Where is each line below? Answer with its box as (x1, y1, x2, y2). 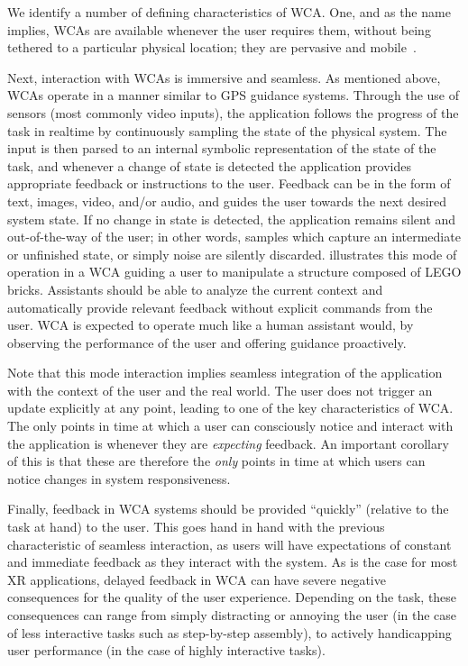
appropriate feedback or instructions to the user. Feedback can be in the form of (7, 174, 451, 193)
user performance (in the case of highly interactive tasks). (7, 641, 326, 660)
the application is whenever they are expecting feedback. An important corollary (7, 433, 449, 452)
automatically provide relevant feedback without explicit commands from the (7, 297, 433, 316)
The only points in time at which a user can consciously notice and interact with (7, 416, 454, 435)
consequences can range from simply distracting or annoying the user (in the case (7, 606, 457, 624)
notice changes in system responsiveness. (7, 469, 231, 488)
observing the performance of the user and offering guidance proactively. (7, 333, 407, 351)
